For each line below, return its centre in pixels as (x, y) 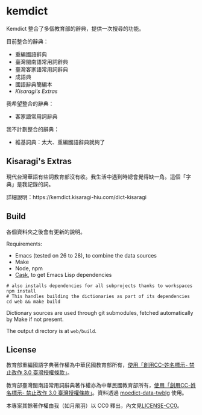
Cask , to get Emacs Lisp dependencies (63, 274)
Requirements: (24, 244)
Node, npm (29, 268)
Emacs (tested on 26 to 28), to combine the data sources (86, 255)
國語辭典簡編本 (33, 84)
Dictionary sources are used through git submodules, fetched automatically (100, 312)
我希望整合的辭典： (30, 103)
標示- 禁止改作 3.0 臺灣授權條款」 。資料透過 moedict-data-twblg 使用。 (99, 393)
